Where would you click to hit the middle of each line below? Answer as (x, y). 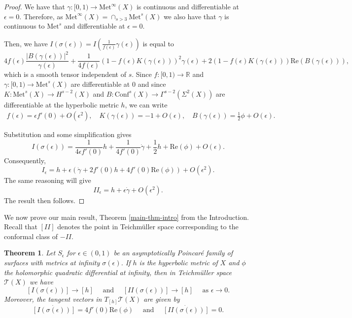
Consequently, (25, 160)
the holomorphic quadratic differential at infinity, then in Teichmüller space (118, 272)
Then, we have (26, 43)
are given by (162, 299)
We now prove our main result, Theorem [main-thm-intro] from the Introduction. (126, 217)
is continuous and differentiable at (188, 6)
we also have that (190, 16)
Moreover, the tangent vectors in (53, 299)
